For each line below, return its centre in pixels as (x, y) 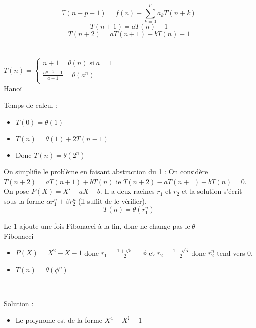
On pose (17, 191)
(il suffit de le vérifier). (113, 201)
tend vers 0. (235, 253)
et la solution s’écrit (212, 191)
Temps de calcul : (31, 105)
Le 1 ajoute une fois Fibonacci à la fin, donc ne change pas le (97, 226)
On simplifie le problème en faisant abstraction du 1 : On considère (106, 171)
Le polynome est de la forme (59, 320)
